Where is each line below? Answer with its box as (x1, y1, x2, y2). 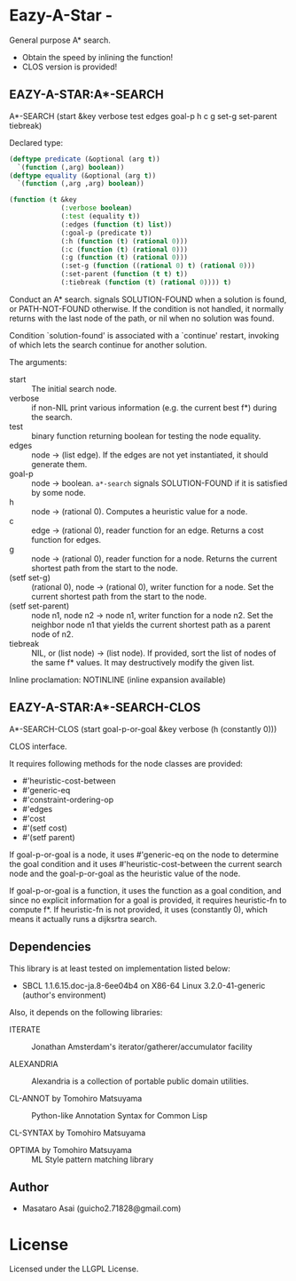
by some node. (31, 487, 86, 497)
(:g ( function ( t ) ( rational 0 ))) (60, 253, 189, 262)
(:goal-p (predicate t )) (60, 228, 152, 237)
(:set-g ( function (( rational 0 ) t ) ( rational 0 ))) (60, 261, 255, 271)
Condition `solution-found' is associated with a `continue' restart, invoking (9, 330, 279, 340)
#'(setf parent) (21, 831, 75, 842)
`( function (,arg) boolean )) (17, 163, 125, 171)
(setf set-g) (9, 572, 51, 583)
